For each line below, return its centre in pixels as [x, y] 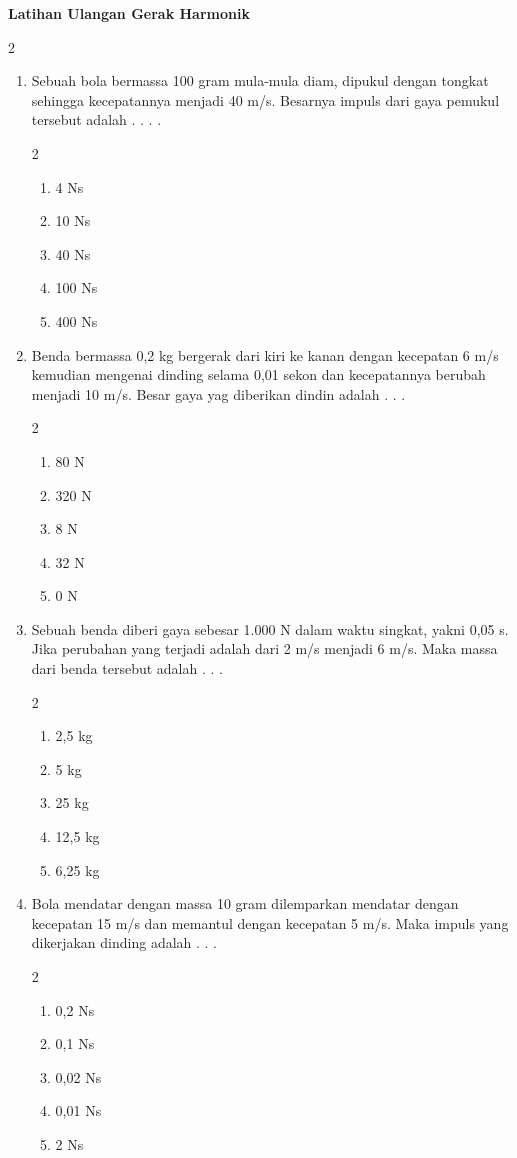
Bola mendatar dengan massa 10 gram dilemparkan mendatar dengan [245, 903]
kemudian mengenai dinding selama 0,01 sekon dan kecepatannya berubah [258, 374]
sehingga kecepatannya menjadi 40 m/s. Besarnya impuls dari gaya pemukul [265, 99]
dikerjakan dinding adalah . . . [124, 942]
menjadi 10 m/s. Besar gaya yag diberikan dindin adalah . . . [218, 393]
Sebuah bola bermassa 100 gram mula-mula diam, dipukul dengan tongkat [260, 80]
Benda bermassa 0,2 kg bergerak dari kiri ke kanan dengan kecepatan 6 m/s [265, 354]
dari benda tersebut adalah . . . [127, 668]
